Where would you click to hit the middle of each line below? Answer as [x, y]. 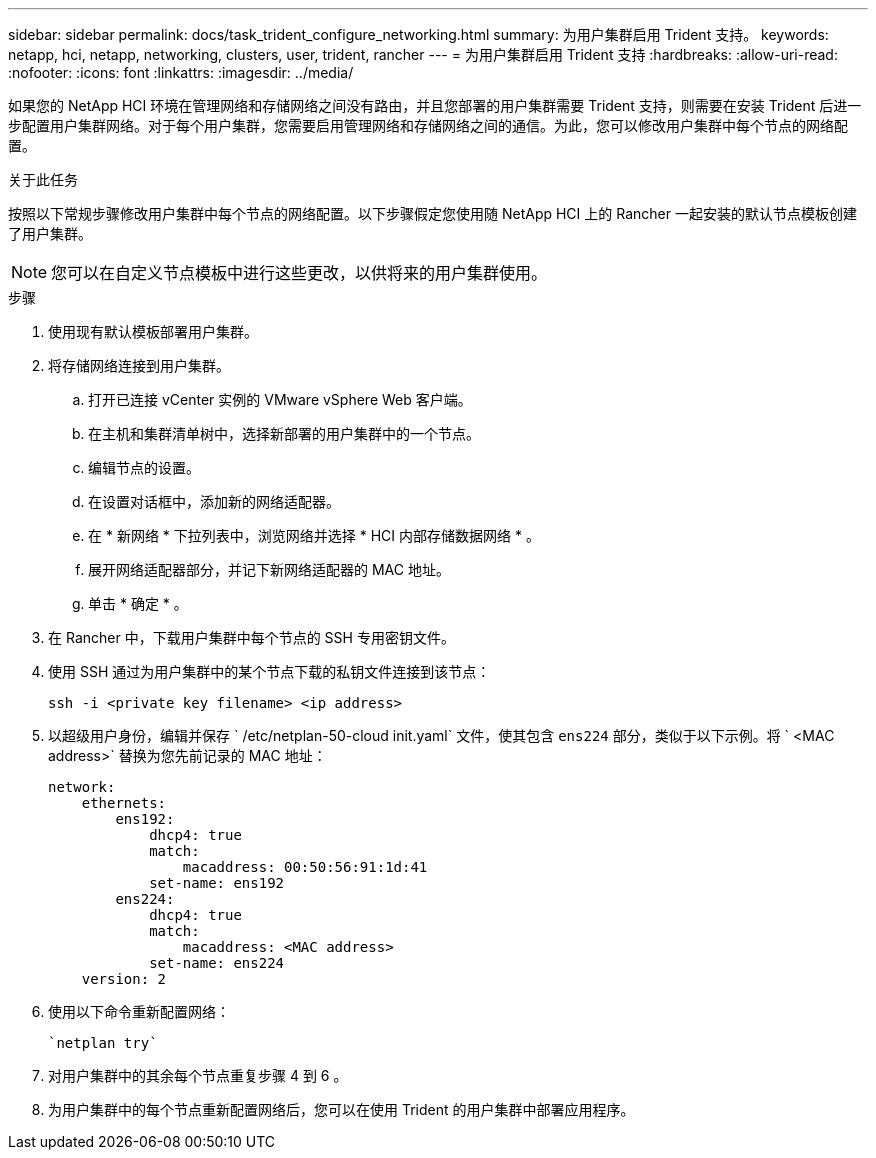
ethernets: [124, 803]
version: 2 [124, 979]
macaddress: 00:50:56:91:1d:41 [305, 867]
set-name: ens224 [217, 963]
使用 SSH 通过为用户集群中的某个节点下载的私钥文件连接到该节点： [269, 671]
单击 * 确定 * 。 [138, 603]
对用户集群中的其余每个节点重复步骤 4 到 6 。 [198, 1075]
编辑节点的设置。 [144, 467]
